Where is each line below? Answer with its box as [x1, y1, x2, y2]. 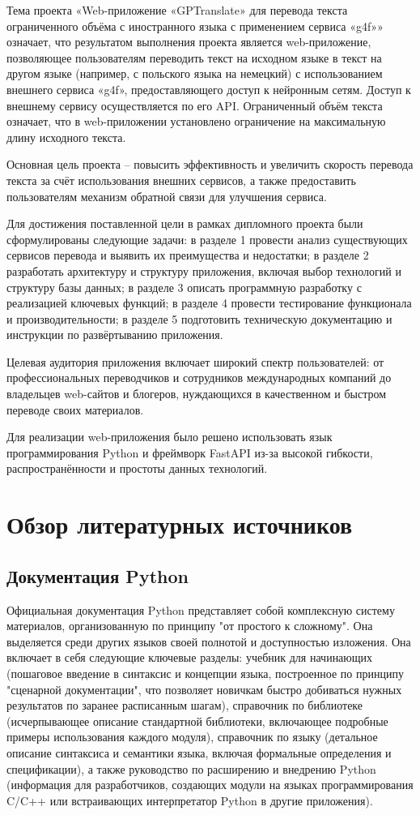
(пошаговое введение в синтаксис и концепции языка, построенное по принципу [6, 664, 404, 681]
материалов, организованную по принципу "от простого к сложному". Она [6, 617, 373, 634]
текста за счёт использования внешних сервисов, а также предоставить [6, 171, 356, 188]
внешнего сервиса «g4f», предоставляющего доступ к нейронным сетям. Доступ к [6, 80, 411, 97]
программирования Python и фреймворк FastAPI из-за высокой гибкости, [6, 444, 373, 461]
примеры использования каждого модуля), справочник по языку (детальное [6, 728, 378, 745]
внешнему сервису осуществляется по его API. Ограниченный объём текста [6, 97, 383, 114]
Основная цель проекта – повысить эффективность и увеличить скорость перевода [6, 156, 414, 173]
